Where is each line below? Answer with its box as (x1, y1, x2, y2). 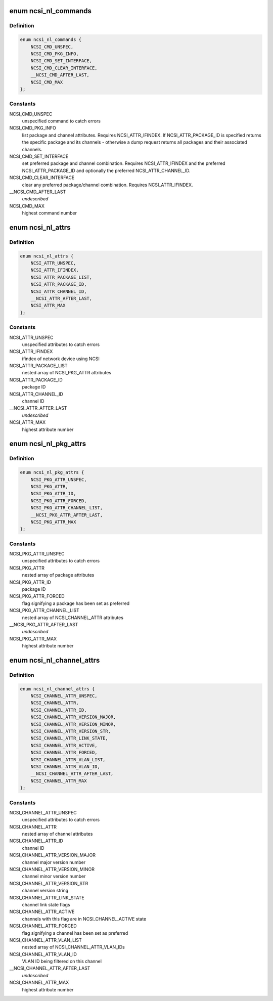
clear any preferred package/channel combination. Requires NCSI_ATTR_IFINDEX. (22, 182, 193, 188)
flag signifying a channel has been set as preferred (22, 930, 128, 936)
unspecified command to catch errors (22, 118, 101, 124)
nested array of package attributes (22, 572, 95, 578)
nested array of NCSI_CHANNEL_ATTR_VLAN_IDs (22, 944, 125, 950)
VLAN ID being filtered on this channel (22, 959, 102, 965)
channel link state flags (22, 901, 70, 907)
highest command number (22, 210, 77, 216)
